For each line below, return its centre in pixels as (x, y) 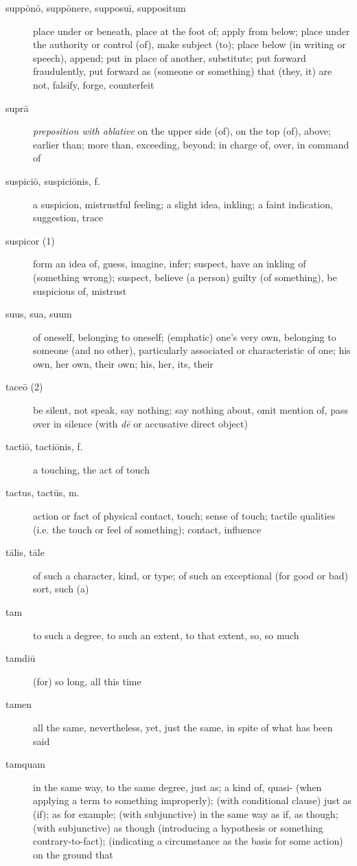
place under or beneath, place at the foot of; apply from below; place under (192, 31)
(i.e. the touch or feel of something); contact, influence (147, 529)
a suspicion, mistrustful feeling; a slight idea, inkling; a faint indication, (183, 204)
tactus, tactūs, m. (43, 492)
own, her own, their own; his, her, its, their (123, 363)
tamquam (25, 764)
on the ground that (73, 854)
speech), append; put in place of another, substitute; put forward (170, 57)
